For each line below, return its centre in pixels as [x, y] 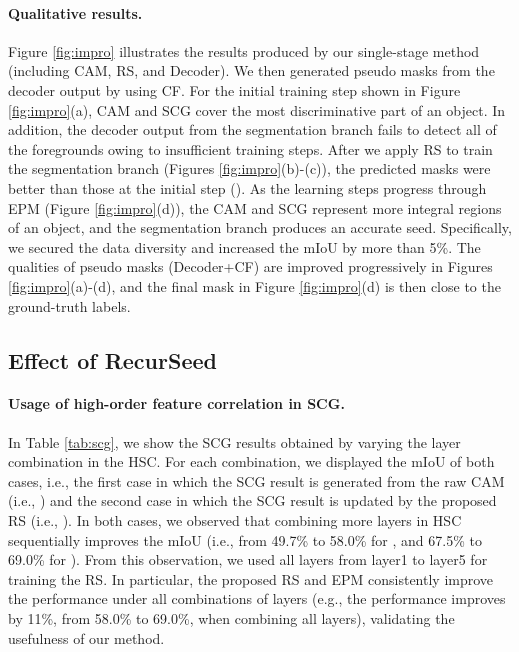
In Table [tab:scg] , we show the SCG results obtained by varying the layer [234, 441]
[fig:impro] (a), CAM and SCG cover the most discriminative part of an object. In [257, 109]
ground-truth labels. [69, 305]
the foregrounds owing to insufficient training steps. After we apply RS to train [250, 148]
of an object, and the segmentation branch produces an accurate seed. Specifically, [260, 227]
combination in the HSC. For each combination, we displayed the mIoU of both [251, 461]
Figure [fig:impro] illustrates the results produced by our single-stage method [244, 50]
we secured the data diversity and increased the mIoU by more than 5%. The [244, 246]
